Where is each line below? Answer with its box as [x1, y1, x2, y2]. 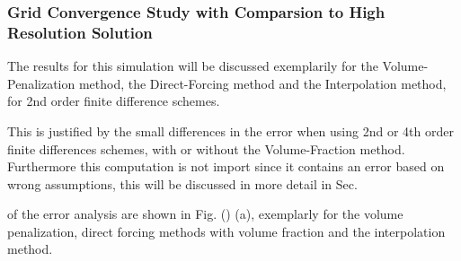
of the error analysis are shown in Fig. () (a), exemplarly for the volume [7, 204, 403, 223]
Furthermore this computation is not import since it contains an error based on [7, 157, 445, 176]
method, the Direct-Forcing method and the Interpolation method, [78, 74, 447, 92]
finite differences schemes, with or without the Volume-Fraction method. [7, 139, 405, 158]
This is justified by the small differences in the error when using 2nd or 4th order [7, 121, 454, 140]
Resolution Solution [7, 21, 153, 43]
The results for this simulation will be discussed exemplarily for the [7, 57, 378, 75]
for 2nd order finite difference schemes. [7, 91, 220, 110]
